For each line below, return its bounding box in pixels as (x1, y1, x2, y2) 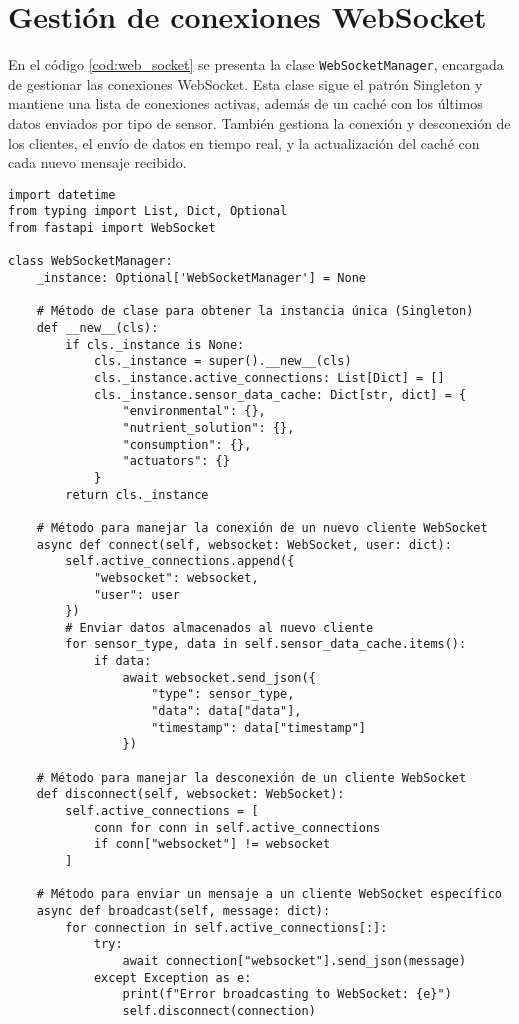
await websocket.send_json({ (122, 670, 316, 685)
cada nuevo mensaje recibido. (8, 152, 187, 173)
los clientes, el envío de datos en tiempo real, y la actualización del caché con (8, 132, 480, 153)
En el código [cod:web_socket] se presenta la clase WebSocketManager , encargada (8, 54, 504, 75)
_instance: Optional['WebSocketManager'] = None (36, 271, 366, 286)
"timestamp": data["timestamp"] (151, 720, 366, 735)
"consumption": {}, (122, 437, 252, 452)
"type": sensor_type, (151, 687, 295, 702)
